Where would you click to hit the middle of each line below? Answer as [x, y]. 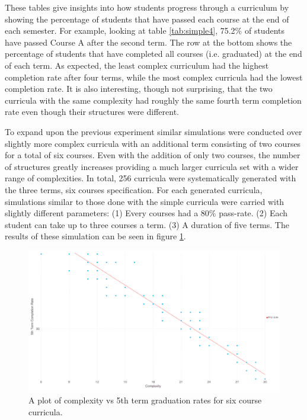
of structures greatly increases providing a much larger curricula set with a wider [152, 166]
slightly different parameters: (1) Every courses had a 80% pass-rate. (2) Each [146, 213]
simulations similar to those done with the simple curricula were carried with [145, 201]
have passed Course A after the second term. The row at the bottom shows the [148, 42]
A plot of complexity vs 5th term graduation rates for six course [145, 400]
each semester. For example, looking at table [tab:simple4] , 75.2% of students [145, 31]
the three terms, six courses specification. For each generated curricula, [134, 189]
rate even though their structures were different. [92, 112]
